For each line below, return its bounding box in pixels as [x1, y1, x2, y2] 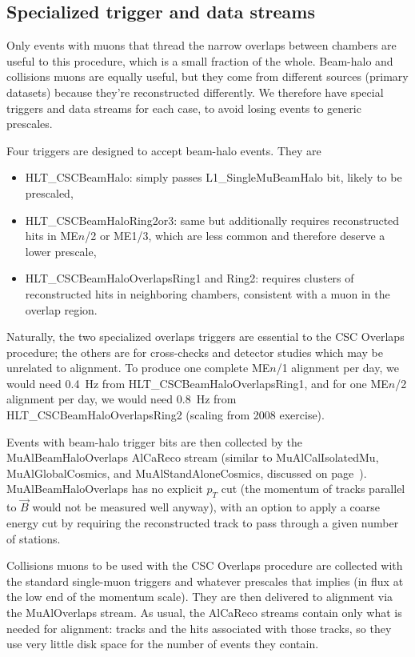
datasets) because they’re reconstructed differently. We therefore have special [6, 83, 384, 100]
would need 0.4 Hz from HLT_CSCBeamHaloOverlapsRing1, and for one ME [6, 375, 389, 391]
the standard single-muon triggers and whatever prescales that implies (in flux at [6, 572, 404, 589]
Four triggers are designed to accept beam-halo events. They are [6, 142, 321, 158]
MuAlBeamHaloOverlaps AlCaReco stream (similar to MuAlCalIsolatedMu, [6, 449, 379, 466]
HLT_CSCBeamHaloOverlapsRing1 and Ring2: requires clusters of [25, 270, 354, 286]
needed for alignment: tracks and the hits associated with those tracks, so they [6, 619, 392, 636]
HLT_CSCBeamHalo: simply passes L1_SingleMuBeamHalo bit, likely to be [25, 169, 402, 186]
